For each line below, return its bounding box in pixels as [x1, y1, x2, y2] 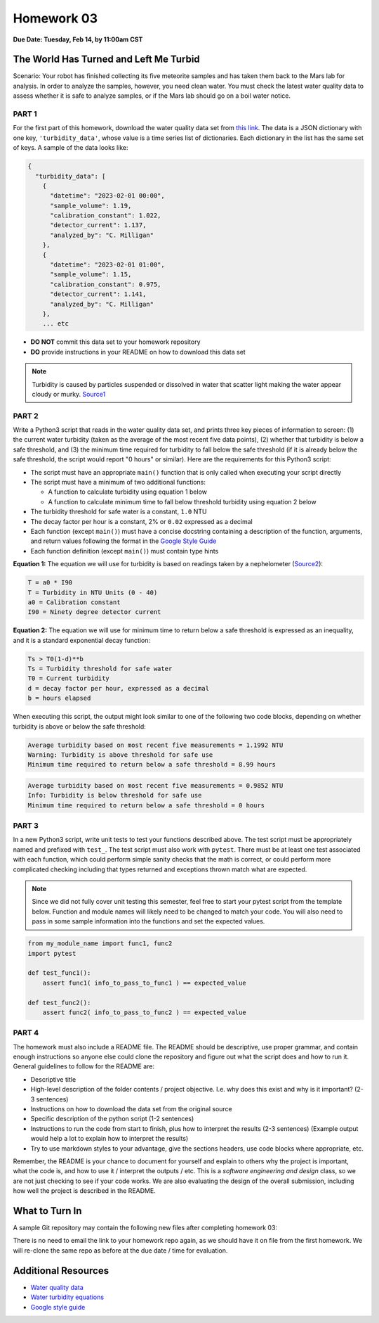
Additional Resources [13, 1265, 109, 1277]
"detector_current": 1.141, [50, 290, 147, 298]
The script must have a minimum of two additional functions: [30, 478, 206, 487]
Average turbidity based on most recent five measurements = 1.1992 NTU [27, 741, 284, 749]
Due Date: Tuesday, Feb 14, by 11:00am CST [13, 35, 143, 44]
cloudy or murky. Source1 [32, 390, 106, 398]
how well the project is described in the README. [13, 1187, 156, 1195]
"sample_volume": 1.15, [50, 271, 132, 279]
